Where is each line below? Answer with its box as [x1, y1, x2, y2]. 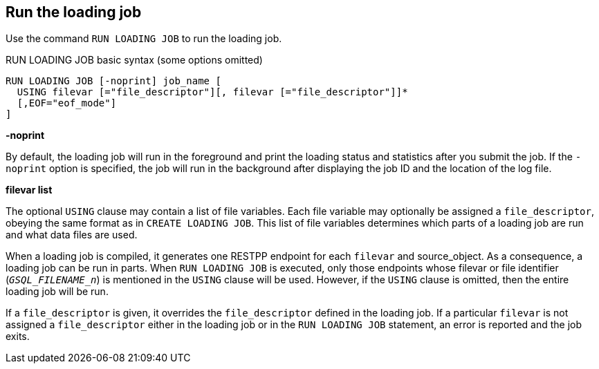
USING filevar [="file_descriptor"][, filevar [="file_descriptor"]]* [17, 86, 408, 98]
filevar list [6, 184, 53, 196]
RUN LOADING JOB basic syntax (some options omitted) [6, 54, 263, 66]
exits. [6, 330, 30, 343]
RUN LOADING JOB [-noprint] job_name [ [6, 75, 221, 87]
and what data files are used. [6, 229, 138, 241]
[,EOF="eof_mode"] [17, 97, 117, 109]
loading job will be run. [6, 285, 109, 298]
